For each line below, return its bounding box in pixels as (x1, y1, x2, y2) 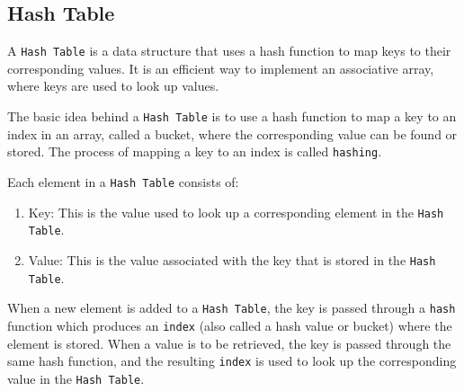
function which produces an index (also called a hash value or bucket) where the (7, 315, 452, 334)
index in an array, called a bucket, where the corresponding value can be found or (7, 124, 458, 143)
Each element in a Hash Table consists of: (7, 172, 239, 191)
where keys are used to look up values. (7, 76, 219, 95)
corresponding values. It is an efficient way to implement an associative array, (7, 58, 434, 77)
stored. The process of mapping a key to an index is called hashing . (7, 142, 382, 161)
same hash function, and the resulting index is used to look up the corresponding (7, 351, 457, 370)
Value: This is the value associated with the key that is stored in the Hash (28, 250, 436, 269)
